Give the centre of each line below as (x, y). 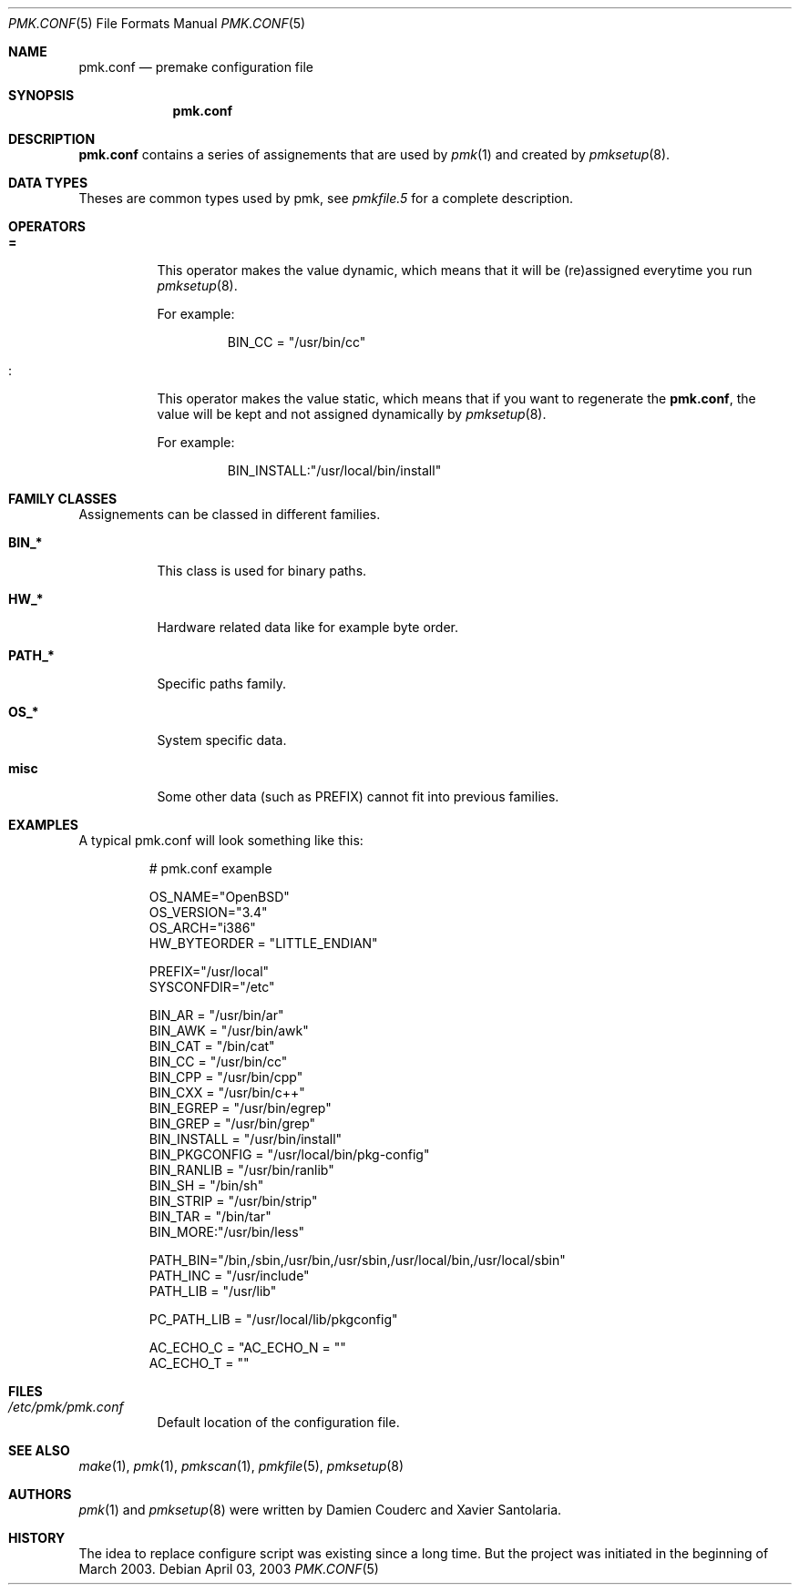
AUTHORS (40, 1494)
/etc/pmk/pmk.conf (66, 1407)
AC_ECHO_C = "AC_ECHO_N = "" (247, 1347)
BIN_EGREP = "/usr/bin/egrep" (240, 1108)
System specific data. (222, 740)
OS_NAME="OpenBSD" (219, 897)
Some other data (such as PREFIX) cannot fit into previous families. (358, 796)
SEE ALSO (39, 1450)
